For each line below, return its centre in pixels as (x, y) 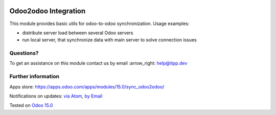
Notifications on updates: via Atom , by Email (56, 96)
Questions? (24, 53)
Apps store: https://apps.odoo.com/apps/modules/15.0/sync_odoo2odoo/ (87, 86)
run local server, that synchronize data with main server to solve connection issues (109, 40)
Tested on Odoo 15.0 (31, 105)
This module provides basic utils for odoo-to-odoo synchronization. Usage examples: (99, 24)
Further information (34, 77)
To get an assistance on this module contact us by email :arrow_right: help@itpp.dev (98, 63)
